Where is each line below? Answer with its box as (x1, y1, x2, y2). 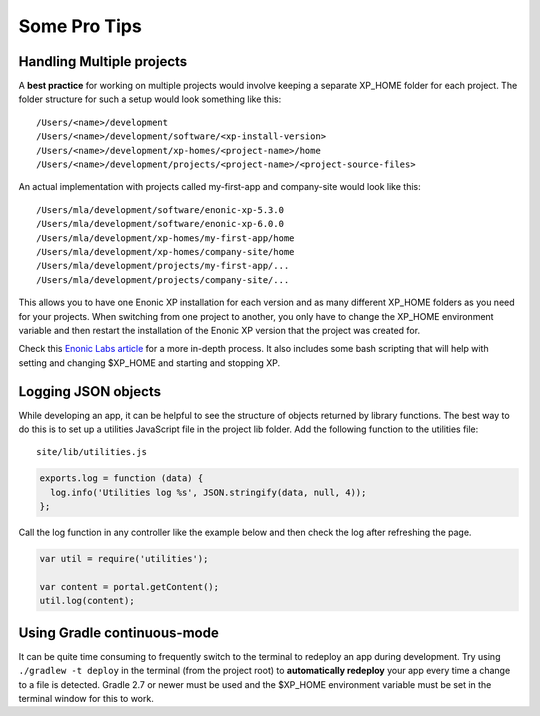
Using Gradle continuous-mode (18, 624, 219, 641)
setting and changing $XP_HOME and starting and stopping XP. (18, 356, 281, 369)
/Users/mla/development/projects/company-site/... (36, 274, 290, 285)
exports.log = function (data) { (39, 473, 204, 484)
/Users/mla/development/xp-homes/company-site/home (36, 246, 295, 257)
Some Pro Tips (18, 15, 142, 37)
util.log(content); (39, 595, 135, 607)
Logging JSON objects (18, 383, 162, 400)
